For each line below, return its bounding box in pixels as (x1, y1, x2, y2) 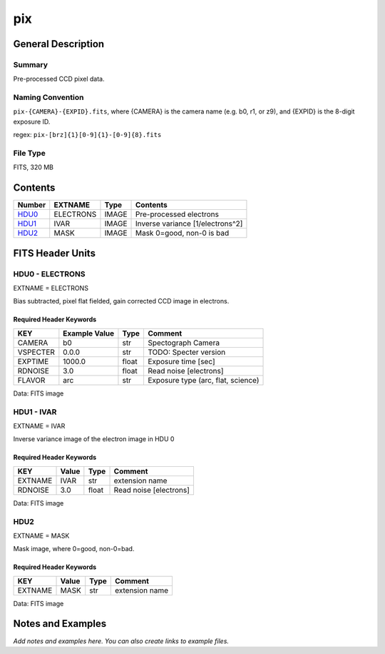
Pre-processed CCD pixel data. (13, 75, 105, 84)
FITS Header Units (13, 247, 96, 259)
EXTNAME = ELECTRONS (13, 284, 89, 293)
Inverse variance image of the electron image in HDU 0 (13, 435, 175, 443)
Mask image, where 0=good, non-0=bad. (13, 545, 135, 553)
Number (17, 200, 46, 210)
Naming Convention (13, 93, 84, 103)
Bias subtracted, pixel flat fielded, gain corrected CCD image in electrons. (13, 297, 230, 306)
